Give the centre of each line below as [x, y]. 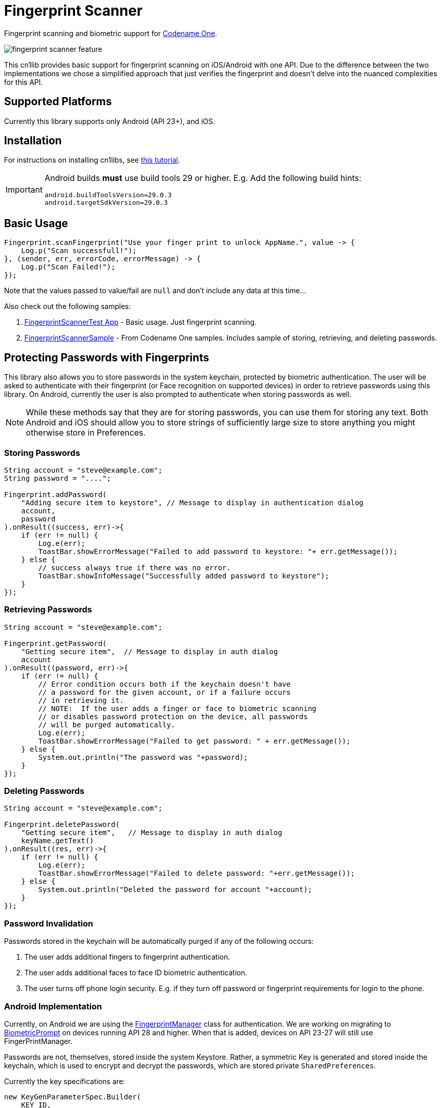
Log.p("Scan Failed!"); [68, 267]
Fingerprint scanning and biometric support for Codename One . [111, 33]
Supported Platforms [58, 102]
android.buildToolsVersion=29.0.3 [108, 195]
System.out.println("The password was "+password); [143, 757]
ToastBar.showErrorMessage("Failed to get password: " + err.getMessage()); [194, 741]
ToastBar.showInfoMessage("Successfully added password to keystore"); [184, 576]
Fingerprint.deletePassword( [62, 825]
